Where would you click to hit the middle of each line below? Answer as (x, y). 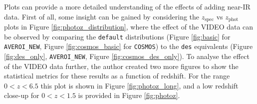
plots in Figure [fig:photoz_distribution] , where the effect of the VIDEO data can (129, 27)
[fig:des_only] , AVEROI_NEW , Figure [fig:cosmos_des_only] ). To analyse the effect (127, 56)
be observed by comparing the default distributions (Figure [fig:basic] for (117, 36)
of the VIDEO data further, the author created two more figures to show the (121, 66)
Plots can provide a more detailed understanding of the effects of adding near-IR (127, 6)
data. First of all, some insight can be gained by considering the (102, 16)
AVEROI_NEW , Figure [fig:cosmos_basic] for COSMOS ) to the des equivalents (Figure (128, 46)
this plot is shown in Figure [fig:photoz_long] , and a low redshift (139, 85)
